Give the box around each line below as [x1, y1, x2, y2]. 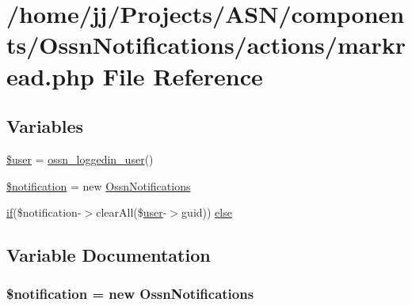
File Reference [102, 59, 263, 92]
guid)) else [181, 204, 232, 221]
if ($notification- [6, 204, 82, 221]
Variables [6, 114, 84, 138]
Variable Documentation [6, 243, 211, 267]
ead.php [6, 59, 94, 92]
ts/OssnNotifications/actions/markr [6, 28, 406, 61]
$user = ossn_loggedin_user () [6, 150, 154, 167]
